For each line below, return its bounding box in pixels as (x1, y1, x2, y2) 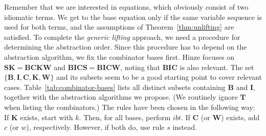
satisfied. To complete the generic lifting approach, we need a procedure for (4, 31, 240, 42)
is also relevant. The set (180, 61, 254, 72)
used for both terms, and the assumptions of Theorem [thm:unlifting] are (4, 21, 234, 32)
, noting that (120, 61, 160, 72)
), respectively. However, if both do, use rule (26, 122, 165, 132)
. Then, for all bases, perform (79, 111, 171, 122)
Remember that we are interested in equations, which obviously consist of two (4, 2, 249, 12)
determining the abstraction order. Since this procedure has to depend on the (4, 41, 247, 52)
